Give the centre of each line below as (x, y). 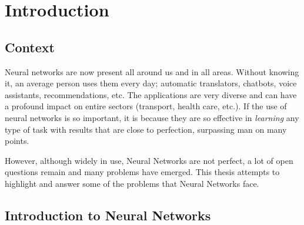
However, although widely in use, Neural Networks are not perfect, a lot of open (149, 160)
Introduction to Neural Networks (108, 215)
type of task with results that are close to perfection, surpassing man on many (146, 129)
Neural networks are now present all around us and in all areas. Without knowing (152, 71)
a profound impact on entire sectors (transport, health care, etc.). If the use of (146, 106)
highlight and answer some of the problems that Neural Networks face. (132, 183)
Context (30, 47)
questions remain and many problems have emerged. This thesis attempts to (142, 172)
